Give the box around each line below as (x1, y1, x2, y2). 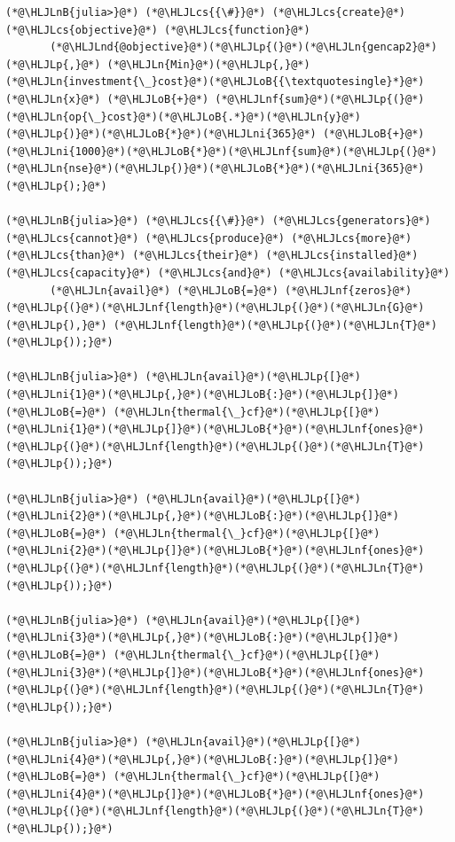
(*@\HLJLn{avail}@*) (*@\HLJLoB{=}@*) (50, 284, 278, 297)
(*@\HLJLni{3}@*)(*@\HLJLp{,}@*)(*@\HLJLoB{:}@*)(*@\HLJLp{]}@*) (5, 631, 399, 644)
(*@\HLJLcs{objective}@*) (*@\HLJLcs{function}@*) (5, 23, 310, 36)
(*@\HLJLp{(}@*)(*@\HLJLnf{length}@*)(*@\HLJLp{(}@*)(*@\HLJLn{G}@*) (5, 301, 425, 315)
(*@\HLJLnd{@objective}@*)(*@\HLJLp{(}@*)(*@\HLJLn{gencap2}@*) (50, 41, 437, 54)
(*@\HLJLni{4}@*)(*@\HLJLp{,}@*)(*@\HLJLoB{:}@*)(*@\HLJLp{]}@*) (5, 752, 399, 766)
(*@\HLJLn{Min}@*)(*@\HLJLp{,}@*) (106, 58, 310, 71)
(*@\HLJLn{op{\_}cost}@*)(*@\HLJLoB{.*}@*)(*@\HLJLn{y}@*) (5, 110, 361, 123)
